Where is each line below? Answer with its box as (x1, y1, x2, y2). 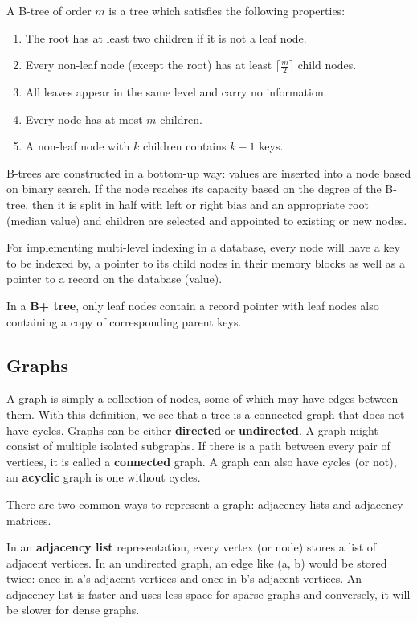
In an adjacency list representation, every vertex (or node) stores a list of (6, 539, 377, 555)
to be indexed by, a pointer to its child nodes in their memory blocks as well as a (6, 254, 405, 271)
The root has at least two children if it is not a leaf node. (25, 29, 307, 46)
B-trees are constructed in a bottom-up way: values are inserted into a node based (6, 164, 411, 181)
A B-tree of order (6, 2, 92, 18)
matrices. (6, 511, 51, 528)
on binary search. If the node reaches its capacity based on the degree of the (6, 180, 382, 197)
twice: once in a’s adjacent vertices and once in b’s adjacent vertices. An (6, 570, 362, 587)
